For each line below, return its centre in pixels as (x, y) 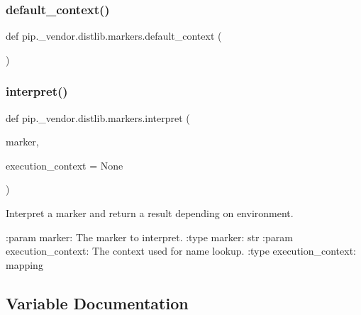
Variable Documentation (97, 303)
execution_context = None (65, 165)
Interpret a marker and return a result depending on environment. (150, 213)
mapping (24, 264)
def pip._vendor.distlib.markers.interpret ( (98, 117)
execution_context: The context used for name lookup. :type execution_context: (181, 251)
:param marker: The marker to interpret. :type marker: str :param (149, 237)
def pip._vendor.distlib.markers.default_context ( (114, 36)
